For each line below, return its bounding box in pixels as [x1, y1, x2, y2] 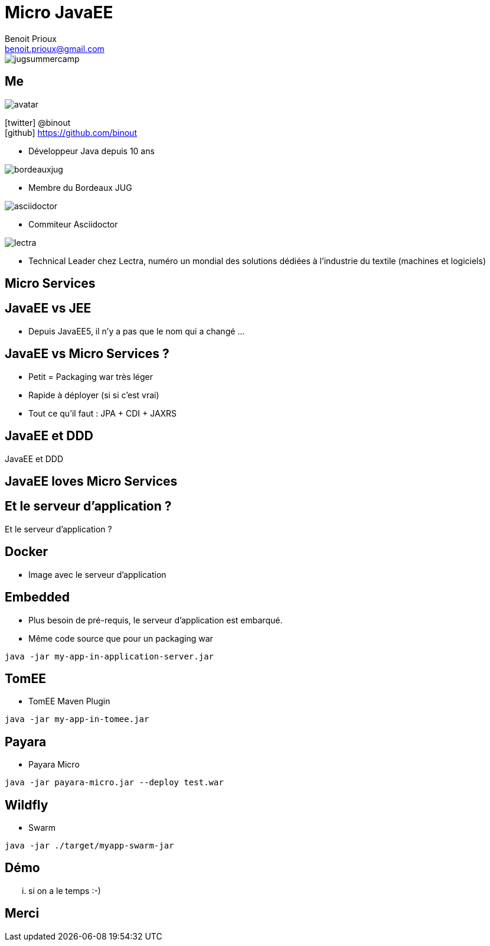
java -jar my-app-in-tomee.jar [5, 714, 149, 724]
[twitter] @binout [5, 117, 71, 128]
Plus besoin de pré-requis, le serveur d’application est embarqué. [28, 615, 283, 625]
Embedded [5, 590, 70, 605]
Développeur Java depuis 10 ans [28, 145, 155, 156]
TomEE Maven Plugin [28, 696, 110, 707]
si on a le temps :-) [28, 885, 101, 896]
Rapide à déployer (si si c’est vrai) [28, 389, 159, 400]
